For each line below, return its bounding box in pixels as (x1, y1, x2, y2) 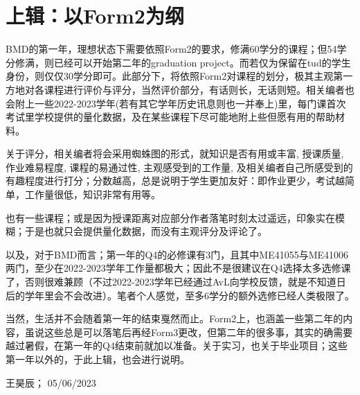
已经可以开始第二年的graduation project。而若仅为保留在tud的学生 (53, 55, 351, 69)
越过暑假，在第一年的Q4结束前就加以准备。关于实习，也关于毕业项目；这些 (6, 338, 348, 353)
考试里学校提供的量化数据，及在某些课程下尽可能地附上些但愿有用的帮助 (6, 109, 335, 124)
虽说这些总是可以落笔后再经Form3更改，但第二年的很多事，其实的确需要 (24, 324, 353, 339)
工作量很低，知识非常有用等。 (24, 187, 161, 202)
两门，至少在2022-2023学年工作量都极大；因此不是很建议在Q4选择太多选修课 (6, 261, 351, 275)
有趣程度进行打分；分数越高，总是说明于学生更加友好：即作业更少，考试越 (6, 173, 345, 188)
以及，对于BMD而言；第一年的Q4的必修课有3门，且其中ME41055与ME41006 (6, 247, 349, 261)
